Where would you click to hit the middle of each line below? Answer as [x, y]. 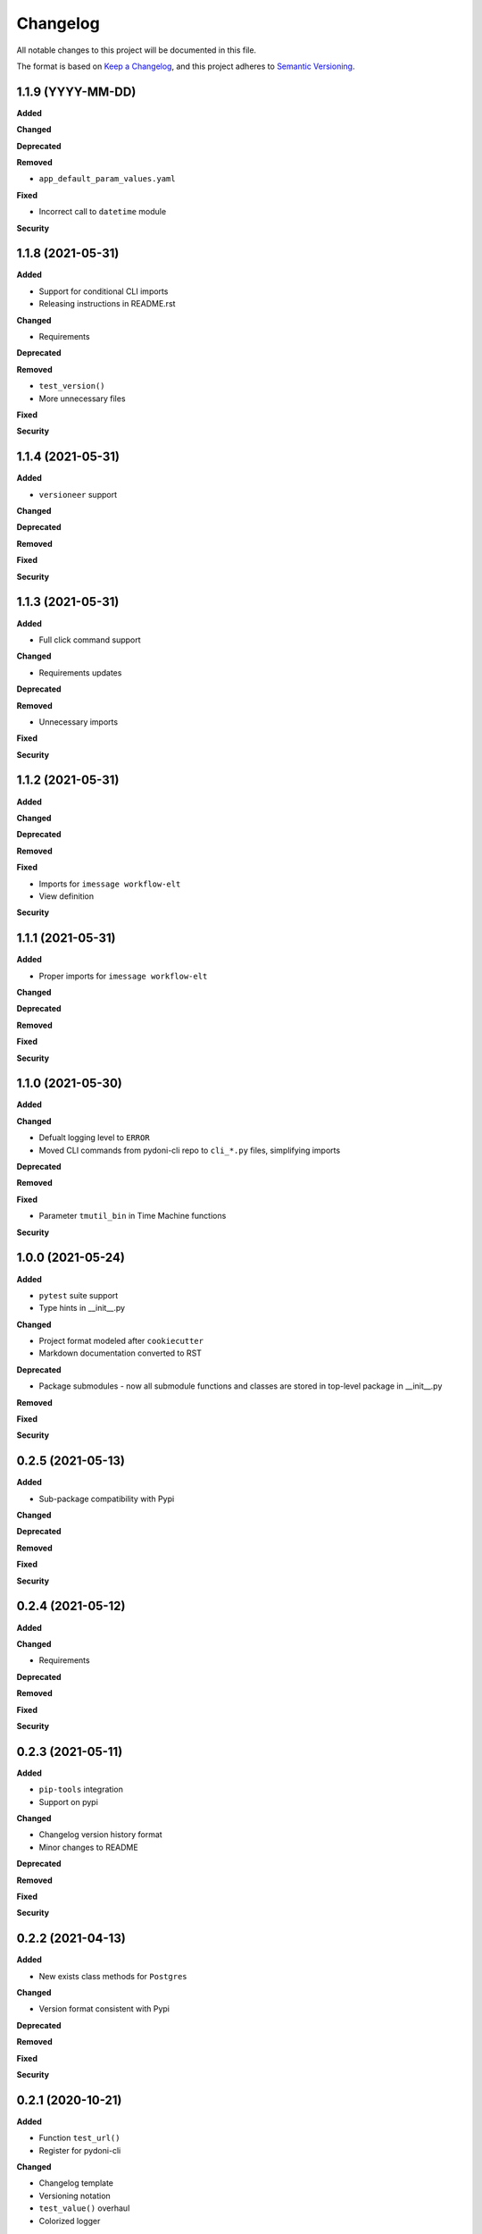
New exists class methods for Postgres [113, 1976]
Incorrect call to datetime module [103, 212]
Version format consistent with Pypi [104, 2009]
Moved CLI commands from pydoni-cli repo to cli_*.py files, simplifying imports [190, 1150]
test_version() [72, 386]
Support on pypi [68, 1801]
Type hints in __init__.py [82, 1308]
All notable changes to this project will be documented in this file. [137, 50]
